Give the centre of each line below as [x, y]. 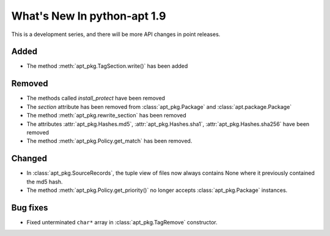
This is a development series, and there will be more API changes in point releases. [116, 34]
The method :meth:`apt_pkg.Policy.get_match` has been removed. [109, 141]
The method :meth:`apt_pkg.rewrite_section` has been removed [106, 116]
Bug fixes [30, 208]
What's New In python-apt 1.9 [89, 16]
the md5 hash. [45, 182]
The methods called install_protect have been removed [96, 98]
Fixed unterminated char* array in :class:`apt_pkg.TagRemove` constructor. [122, 222]
